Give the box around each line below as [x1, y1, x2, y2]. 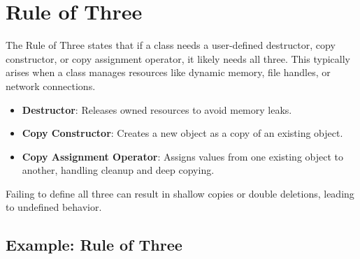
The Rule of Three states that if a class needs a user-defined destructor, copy [6, 38, 336, 52]
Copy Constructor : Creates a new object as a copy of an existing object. [22, 126, 343, 140]
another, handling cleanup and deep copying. [22, 163, 215, 177]
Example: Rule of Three [6, 234, 182, 256]
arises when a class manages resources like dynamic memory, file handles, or [6, 65, 331, 80]
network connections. [6, 78, 96, 93]
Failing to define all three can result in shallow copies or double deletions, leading [6, 186, 354, 200]
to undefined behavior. [6, 200, 102, 214]
